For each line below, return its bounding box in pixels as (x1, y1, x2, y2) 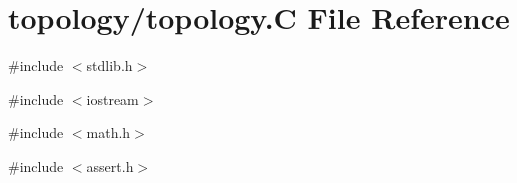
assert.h (86, 155, 134, 176)
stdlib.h (86, 55, 133, 76)
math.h (86, 122, 131, 143)
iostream (86, 88, 139, 109)
